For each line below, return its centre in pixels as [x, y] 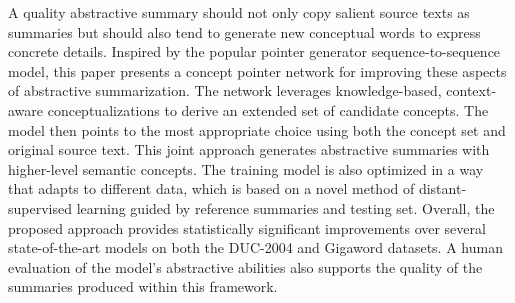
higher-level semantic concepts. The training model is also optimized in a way [246, 168]
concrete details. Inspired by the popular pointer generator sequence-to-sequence [254, 51]
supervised [40, 207]
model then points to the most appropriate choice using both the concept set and [257, 129]
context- [471, 90]
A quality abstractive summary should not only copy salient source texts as [239, 12]
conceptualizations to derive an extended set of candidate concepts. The [268, 109]
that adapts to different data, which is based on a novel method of [211, 188]
